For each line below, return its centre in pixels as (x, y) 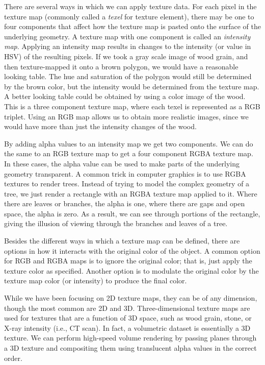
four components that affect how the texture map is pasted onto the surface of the (132, 26)
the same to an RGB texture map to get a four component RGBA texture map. (129, 153)
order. (13, 358)
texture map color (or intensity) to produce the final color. (96, 281)
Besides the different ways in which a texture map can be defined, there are (122, 241)
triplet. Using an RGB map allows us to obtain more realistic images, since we (126, 116)
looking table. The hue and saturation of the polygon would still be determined (128, 76)
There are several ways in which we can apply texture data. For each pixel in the (130, 6)
